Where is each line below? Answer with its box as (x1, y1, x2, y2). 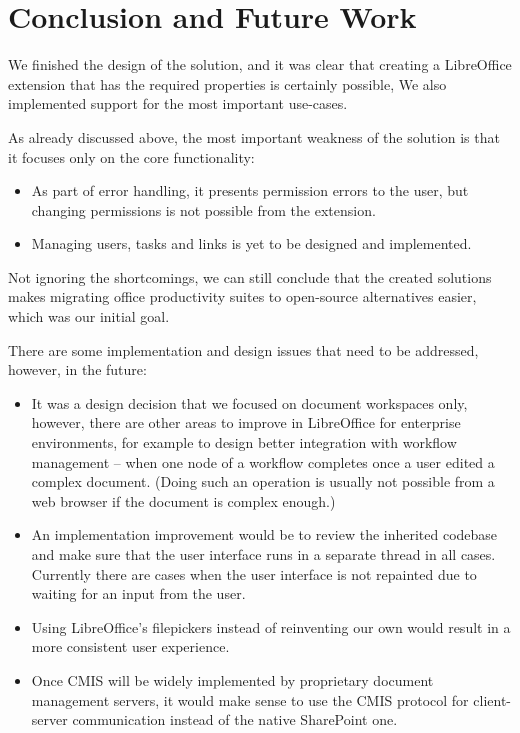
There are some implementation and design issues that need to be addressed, (8, 339, 479, 360)
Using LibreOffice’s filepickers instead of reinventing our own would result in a (31, 616, 511, 637)
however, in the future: (8, 359, 147, 380)
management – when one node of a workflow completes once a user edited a (31, 451, 495, 472)
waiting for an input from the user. (31, 583, 246, 604)
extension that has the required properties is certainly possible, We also (8, 73, 447, 94)
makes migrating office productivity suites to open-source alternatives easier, (8, 286, 477, 307)
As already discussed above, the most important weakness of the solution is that (8, 126, 500, 147)
